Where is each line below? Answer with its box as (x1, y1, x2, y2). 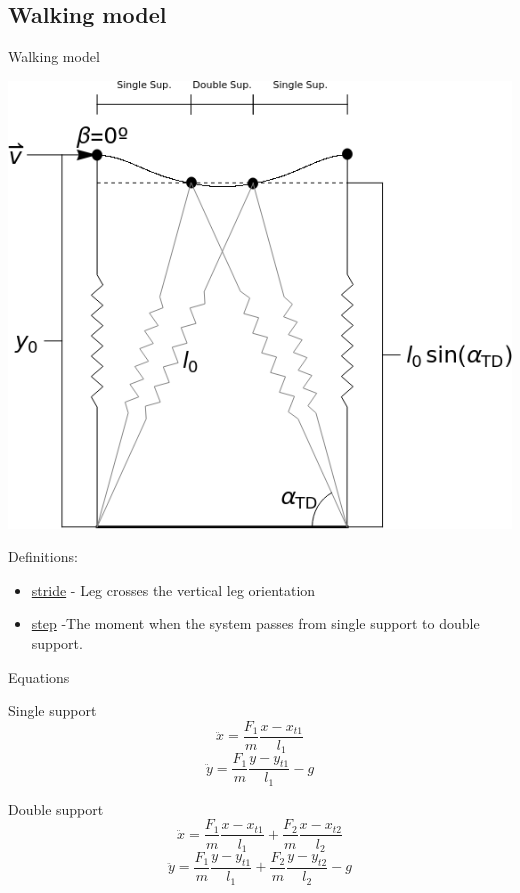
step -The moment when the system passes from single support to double (31, 613, 480, 634)
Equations (8, 666, 70, 687)
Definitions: (8, 546, 78, 567)
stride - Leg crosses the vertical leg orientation (31, 579, 316, 600)
